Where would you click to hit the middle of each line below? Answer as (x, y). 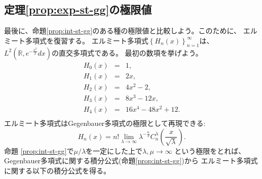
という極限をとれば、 (210, 150)
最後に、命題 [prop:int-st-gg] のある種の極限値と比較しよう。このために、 (123, 31)
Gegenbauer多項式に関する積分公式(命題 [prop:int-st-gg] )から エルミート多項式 (131, 161)
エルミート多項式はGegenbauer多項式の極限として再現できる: (105, 123)
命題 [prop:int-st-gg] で (39, 150)
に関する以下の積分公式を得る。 (57, 170)
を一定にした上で (114, 150)
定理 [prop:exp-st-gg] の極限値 (78, 9)
